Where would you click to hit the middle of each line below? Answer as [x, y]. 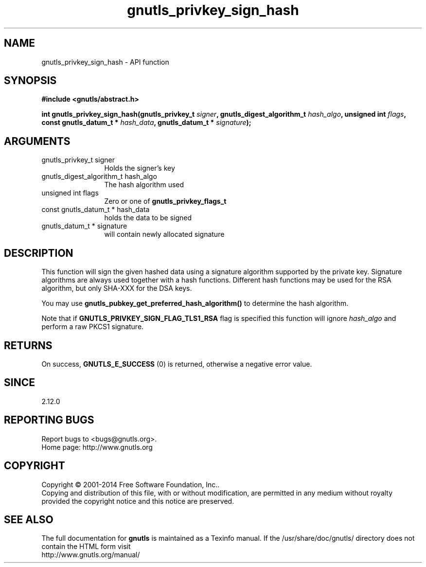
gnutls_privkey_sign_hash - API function [105, 62]
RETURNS [28, 345]
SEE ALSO [29, 519]
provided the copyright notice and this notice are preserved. [138, 501]
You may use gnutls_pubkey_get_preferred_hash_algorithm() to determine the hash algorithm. [195, 303]
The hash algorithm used [144, 185]
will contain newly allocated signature [164, 234]
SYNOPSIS [30, 81]
